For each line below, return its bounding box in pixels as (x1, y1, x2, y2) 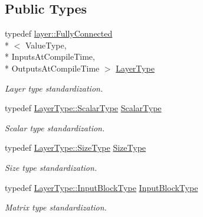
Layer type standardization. (5, 82, 103, 94)
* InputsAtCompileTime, (5, 50, 95, 63)
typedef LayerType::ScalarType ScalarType (5, 102, 162, 114)
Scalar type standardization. (5, 121, 105, 134)
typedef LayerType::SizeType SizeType (5, 141, 146, 154)
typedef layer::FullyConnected (5, 27, 113, 40)
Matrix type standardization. (5, 201, 107, 213)
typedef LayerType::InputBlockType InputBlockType (5, 181, 198, 193)
